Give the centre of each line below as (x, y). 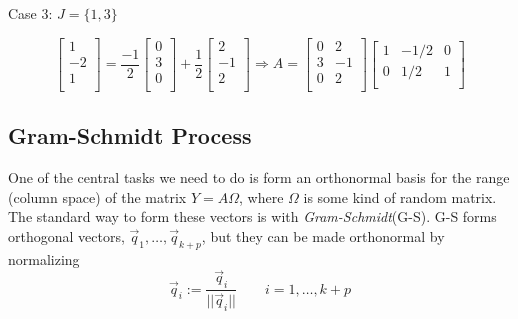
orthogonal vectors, (66, 235)
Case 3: (30, 13)
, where (261, 196)
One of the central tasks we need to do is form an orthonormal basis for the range (259, 176)
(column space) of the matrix (97, 196)
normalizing (44, 258)
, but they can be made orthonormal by (323, 235)
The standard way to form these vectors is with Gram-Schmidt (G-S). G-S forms (252, 216)
